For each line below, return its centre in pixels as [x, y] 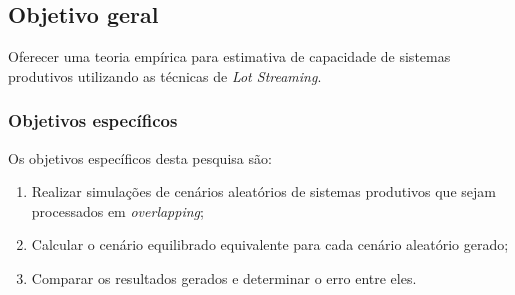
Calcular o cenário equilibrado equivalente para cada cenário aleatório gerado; [270, 244]
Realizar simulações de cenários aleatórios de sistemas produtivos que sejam [263, 191]
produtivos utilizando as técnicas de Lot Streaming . [165, 75]
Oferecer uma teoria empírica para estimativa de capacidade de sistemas [229, 56]
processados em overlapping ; [117, 210]
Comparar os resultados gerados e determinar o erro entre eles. [224, 277]
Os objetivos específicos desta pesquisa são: [140, 157]
